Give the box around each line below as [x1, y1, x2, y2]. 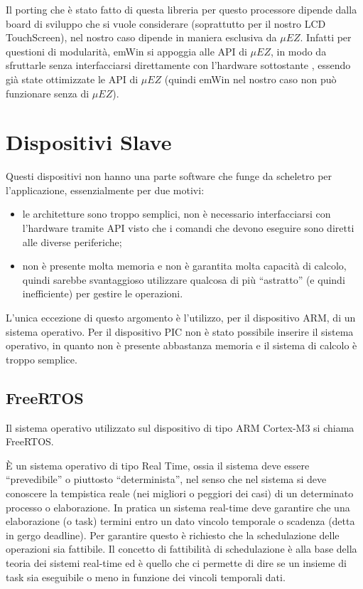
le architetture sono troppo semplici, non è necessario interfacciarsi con [22, 206, 331, 221]
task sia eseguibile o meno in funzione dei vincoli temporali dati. [6, 569, 286, 584]
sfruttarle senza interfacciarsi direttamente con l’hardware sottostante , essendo [6, 58, 351, 73]
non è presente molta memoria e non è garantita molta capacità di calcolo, [22, 258, 347, 273]
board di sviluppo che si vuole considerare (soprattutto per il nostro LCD [6, 16, 326, 31]
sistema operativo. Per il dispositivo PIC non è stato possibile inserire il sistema [6, 324, 354, 339]
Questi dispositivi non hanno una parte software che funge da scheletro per [6, 169, 332, 184]
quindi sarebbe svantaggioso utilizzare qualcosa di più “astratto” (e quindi [22, 272, 345, 287]
